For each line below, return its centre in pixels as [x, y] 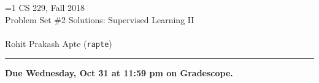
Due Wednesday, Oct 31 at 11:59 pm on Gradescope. [119, 73]
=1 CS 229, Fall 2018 [45, 7]
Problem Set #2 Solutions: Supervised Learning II [100, 19]
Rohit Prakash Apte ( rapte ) [59, 43]
